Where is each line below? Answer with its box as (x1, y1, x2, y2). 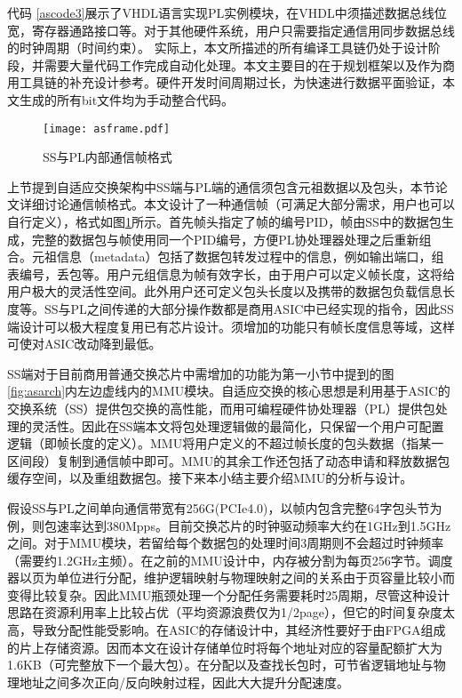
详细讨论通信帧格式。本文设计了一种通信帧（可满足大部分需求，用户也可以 (19, 195, 455, 213)
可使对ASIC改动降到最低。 (7, 334, 162, 353)
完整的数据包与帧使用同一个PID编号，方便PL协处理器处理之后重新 (31, 229, 419, 248)
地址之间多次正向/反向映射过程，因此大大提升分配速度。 (19, 672, 349, 691)
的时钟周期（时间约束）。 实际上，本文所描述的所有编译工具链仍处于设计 (7, 38, 428, 57)
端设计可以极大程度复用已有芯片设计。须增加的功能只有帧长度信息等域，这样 (7, 317, 455, 335)
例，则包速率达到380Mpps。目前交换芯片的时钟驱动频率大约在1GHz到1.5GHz (7, 516, 451, 534)
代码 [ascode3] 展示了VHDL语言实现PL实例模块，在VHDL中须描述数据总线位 (7, 4, 447, 21)
